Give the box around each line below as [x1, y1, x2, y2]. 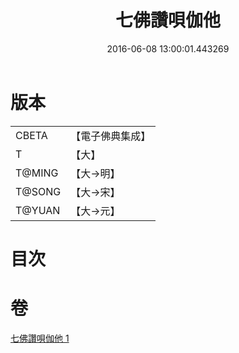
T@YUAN [15, 203, 61, 217]
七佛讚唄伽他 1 [10, 332, 70, 344]
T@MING [15, 166, 59, 180]
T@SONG [15, 184, 62, 198]
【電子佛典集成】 [70, 129, 152, 143]
